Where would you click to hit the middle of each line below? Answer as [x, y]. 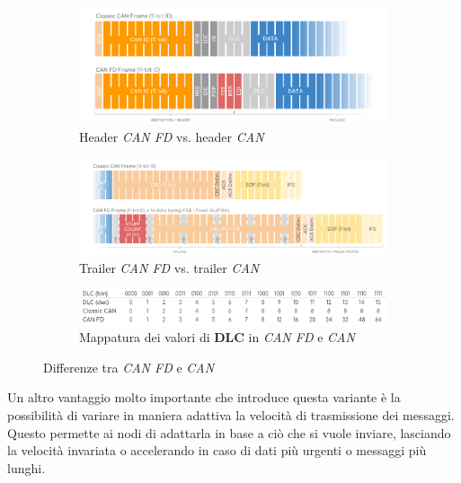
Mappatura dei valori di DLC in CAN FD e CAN [217, 337]
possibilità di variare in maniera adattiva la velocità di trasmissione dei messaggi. [231, 415]
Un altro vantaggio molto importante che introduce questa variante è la [204, 397]
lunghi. [27, 467]
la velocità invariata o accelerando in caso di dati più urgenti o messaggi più [217, 450]
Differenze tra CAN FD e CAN [129, 367]
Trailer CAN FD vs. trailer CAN [169, 267]
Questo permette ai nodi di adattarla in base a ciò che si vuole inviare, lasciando [229, 432]
